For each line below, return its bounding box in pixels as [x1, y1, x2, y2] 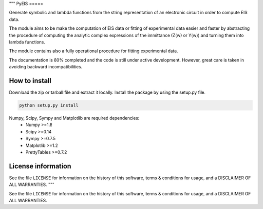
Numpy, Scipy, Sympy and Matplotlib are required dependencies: [9, 115, 140, 121]
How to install [9, 76, 52, 85]
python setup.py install [19, 103, 79, 108]
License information [9, 162, 72, 170]
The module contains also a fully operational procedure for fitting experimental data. [9, 48, 178, 54]
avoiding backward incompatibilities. [9, 64, 83, 70]
